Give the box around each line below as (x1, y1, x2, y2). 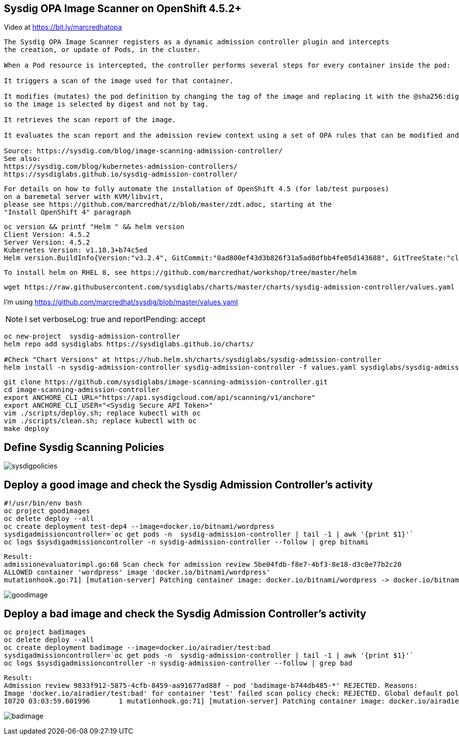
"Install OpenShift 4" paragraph (4, 208, 131, 216)
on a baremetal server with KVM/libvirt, (4, 193, 164, 201)
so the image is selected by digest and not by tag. (4, 100, 209, 108)
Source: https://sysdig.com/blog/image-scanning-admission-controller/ (4, 147, 283, 155)
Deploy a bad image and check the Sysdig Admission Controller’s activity (4, 607, 367, 620)
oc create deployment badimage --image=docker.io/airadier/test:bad (4, 643, 270, 651)
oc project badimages (4, 628, 86, 636)
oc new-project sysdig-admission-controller (4, 332, 180, 341)
